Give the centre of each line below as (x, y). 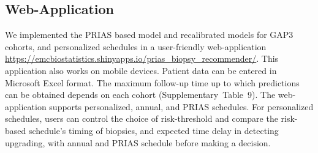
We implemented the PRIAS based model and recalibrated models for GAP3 (149, 35)
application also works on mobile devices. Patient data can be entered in (141, 70)
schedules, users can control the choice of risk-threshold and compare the (142, 118)
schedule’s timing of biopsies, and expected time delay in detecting (153, 130)
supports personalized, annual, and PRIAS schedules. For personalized (181, 106)
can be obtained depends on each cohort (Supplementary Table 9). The (140, 95)
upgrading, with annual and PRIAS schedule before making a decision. (138, 142)
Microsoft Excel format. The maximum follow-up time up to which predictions (152, 82)
